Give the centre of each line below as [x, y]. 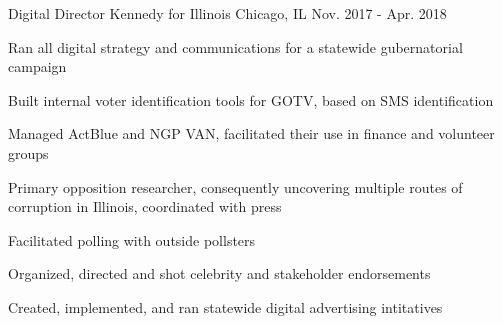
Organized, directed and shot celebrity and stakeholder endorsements [219, 273]
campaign [37, 66]
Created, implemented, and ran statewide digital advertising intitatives [225, 306]
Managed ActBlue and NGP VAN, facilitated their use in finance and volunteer [251, 133]
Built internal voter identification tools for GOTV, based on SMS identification [251, 99]
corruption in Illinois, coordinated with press [145, 206]
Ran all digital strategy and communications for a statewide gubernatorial [235, 46]
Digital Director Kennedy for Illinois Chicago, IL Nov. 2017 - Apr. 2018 [227, 13]
